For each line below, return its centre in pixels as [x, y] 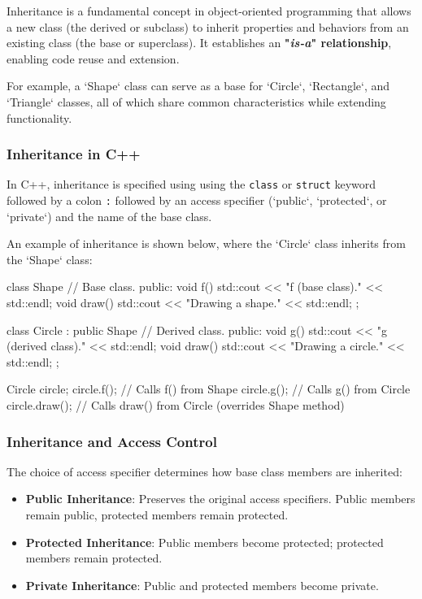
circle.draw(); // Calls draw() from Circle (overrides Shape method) [176, 405]
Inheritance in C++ [74, 154]
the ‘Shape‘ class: [50, 259]
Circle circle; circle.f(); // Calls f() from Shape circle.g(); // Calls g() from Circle [209, 389]
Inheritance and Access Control [112, 441]
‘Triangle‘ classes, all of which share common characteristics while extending [196, 101]
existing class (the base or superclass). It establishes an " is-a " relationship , [199, 43]
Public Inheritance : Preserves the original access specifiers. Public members [220, 499]
